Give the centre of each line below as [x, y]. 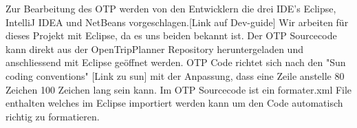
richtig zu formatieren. [53, 116]
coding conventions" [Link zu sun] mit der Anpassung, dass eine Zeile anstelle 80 [175, 75]
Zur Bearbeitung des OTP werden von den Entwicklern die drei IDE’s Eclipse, [171, 8]
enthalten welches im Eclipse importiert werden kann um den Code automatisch [174, 103]
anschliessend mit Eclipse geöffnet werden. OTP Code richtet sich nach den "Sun [176, 62]
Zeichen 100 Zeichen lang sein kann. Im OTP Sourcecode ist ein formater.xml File [179, 89]
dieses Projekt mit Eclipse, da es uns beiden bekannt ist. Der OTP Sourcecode [171, 35]
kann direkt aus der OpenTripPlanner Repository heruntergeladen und [154, 49]
